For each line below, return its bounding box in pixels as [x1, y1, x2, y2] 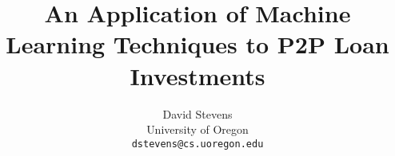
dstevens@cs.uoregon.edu [131, 138, 264, 150]
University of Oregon [146, 121, 249, 138]
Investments [130, 59, 265, 92]
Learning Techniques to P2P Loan [6, 28, 389, 60]
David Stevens [162, 105, 233, 122]
